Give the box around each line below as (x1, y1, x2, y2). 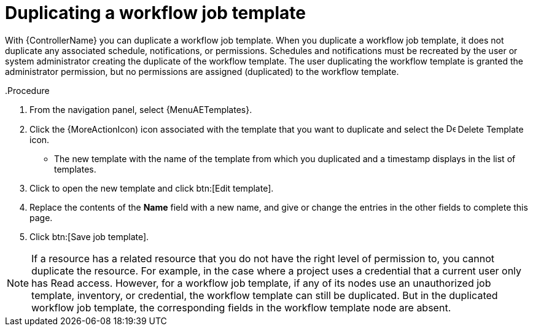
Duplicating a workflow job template (5, 2, 306, 23)
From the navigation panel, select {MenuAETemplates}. (29, 104, 252, 115)
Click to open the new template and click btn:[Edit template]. (29, 182, 274, 193)
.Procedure (5, 85, 50, 96)
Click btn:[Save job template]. (29, 231, 149, 242)
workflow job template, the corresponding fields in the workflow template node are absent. (31, 301, 451, 314)
